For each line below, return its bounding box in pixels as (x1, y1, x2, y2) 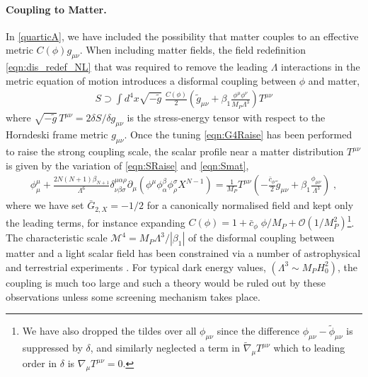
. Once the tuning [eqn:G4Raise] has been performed (124, 127, 352, 142)
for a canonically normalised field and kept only (146, 198, 354, 213)
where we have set (6, 198, 84, 213)
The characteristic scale (6, 230, 108, 245)
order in (22, 356, 57, 371)
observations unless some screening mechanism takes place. (6, 289, 260, 304)
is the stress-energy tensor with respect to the (127, 110, 326, 125)
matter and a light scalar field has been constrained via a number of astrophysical (6, 246, 361, 261)
